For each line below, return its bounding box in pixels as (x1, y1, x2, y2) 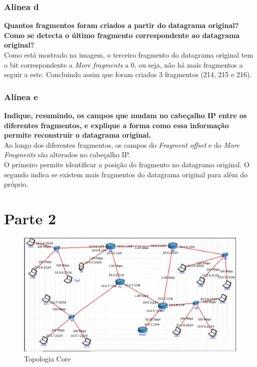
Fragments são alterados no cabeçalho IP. (4, 149, 130, 160)
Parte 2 (4, 208, 56, 228)
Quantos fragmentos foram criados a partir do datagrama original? (4, 20, 239, 31)
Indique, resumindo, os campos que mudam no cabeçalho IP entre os (4, 110, 247, 120)
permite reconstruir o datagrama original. (4, 130, 151, 140)
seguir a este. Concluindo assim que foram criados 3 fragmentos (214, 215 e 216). (4, 69, 252, 80)
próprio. (4, 179, 28, 189)
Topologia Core (24, 353, 71, 363)
